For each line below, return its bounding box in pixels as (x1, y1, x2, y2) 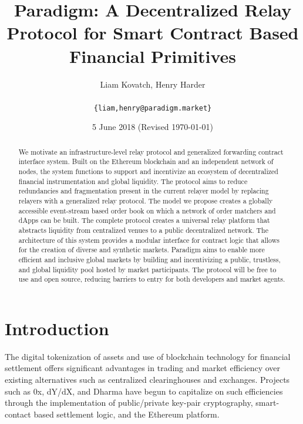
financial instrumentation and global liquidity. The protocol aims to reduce (18, 176, 248, 186)
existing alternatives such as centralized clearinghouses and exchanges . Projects (5, 373, 290, 386)
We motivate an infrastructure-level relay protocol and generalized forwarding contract (18, 146, 284, 156)
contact (5, 408, 31, 420)
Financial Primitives (69, 44, 237, 68)
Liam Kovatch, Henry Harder (100, 78, 206, 90)
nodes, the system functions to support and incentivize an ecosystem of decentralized (18, 166, 278, 176)
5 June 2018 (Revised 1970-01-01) (92, 121, 214, 133)
